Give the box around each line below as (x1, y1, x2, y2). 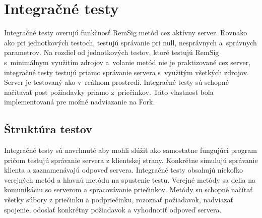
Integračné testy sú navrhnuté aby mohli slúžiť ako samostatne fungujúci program (4, 145, 257, 155)
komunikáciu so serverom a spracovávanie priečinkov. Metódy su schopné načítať (4, 184, 253, 195)
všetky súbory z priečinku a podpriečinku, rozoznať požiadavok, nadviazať (4, 194, 233, 205)
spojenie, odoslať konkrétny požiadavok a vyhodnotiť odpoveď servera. (4, 204, 222, 214)
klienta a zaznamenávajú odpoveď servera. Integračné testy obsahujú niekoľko (4, 165, 243, 175)
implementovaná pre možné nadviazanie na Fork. (4, 96, 155, 107)
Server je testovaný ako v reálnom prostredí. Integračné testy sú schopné (4, 77, 229, 87)
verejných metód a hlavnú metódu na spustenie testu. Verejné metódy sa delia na (4, 174, 255, 185)
